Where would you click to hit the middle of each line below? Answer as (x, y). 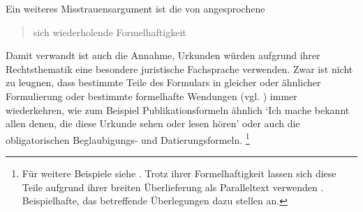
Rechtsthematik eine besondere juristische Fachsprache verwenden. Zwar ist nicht (179, 68)
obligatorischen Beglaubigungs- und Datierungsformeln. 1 (128, 138)
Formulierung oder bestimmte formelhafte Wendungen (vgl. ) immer (151, 96)
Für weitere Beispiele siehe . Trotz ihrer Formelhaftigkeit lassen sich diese (179, 173)
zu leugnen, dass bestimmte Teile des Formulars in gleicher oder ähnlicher (163, 82)
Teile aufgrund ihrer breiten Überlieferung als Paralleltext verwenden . (173, 187)
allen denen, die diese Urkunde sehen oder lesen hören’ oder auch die (153, 123)
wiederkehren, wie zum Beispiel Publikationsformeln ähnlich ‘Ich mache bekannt (178, 109)
